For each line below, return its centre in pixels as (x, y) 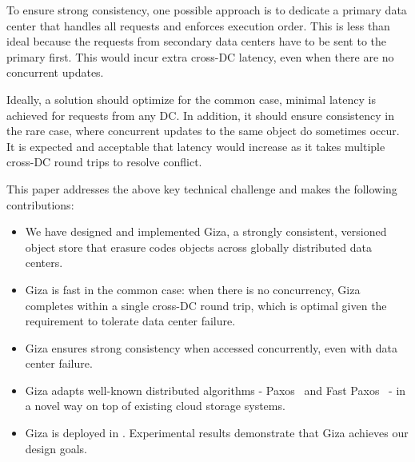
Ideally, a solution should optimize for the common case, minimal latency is (191, 99)
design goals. (56, 448)
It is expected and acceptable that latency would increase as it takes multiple (196, 146)
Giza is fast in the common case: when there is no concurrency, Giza (193, 289)
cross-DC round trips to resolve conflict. (104, 162)
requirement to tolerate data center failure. (130, 321)
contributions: (40, 204)
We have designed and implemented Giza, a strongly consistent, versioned (206, 231)
